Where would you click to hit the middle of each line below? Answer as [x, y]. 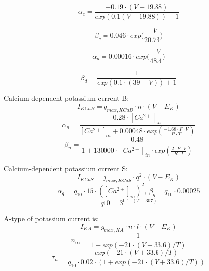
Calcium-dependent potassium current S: [66, 168]
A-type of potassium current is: [52, 218]
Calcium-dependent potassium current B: [67, 98]
